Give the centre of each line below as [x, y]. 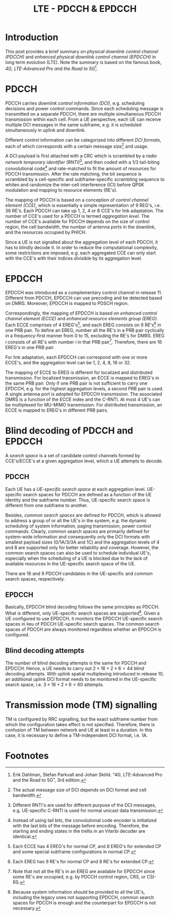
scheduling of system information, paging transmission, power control [78, 526]
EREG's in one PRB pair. [30, 347]
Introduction [32, 37]
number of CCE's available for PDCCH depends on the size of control [78, 221]
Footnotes [27, 755]
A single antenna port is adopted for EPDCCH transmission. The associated [84, 394]
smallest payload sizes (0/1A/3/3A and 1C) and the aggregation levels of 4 [82, 542]
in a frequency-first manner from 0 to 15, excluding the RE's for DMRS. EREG [85, 336]
